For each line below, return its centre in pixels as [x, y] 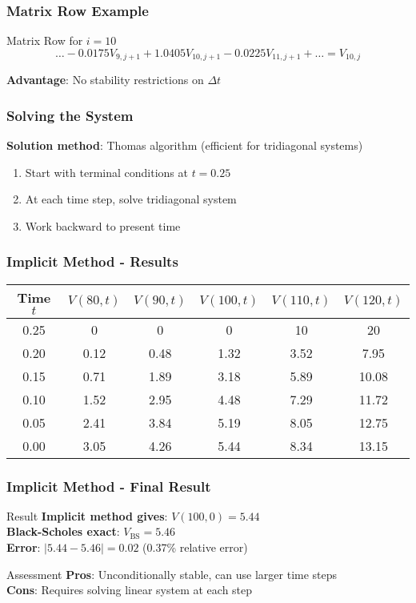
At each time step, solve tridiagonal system [131, 199]
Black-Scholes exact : [63, 531]
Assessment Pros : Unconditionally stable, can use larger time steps [172, 574]
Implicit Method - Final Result [109, 486]
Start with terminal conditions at [106, 172]
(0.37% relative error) [195, 547]
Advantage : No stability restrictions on [105, 80]
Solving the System [70, 115]
